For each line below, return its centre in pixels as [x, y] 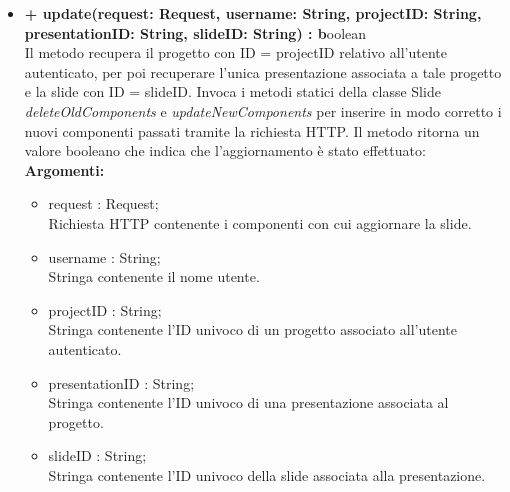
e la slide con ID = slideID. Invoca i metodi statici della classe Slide [232, 91]
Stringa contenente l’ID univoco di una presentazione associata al [248, 402]
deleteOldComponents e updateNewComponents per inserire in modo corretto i [263, 110]
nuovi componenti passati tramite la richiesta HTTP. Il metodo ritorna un [252, 130]
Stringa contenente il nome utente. [154, 276]
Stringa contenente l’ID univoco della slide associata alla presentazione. [267, 474]
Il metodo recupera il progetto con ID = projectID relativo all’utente [235, 52]
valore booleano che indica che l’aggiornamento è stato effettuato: [225, 150]
